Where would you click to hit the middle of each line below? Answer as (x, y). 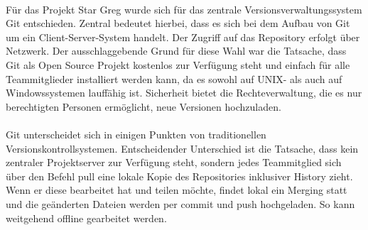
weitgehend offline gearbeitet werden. (86, 218)
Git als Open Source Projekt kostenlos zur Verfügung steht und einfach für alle (178, 64)
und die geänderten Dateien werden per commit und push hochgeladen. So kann (180, 203)
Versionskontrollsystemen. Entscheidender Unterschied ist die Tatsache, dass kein (182, 148)
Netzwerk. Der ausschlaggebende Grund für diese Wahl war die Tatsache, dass (176, 51)
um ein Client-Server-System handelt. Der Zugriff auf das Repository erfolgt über (183, 37)
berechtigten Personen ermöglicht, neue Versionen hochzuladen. (144, 106)
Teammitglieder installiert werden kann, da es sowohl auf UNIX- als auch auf (174, 78)
